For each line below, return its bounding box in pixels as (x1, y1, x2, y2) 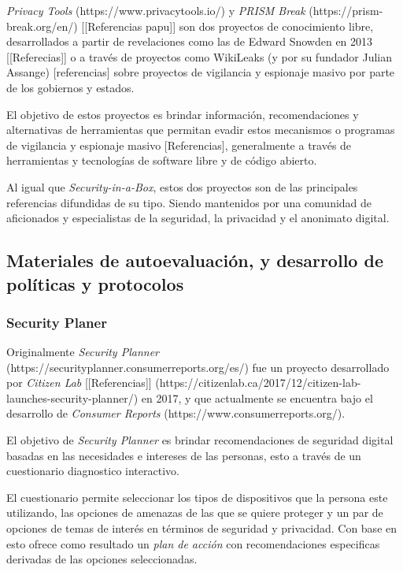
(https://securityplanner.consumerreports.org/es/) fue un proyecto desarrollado (6, 358, 390, 375)
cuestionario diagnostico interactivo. (6, 462, 179, 479)
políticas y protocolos (6, 271, 184, 295)
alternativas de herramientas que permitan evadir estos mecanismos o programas (6, 121, 395, 138)
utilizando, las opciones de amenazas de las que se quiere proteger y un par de (6, 504, 383, 521)
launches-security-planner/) (6, 389, 139, 406)
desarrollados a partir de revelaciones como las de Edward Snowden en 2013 (6, 33, 373, 50)
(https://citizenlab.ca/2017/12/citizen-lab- (155, 374, 361, 391)
